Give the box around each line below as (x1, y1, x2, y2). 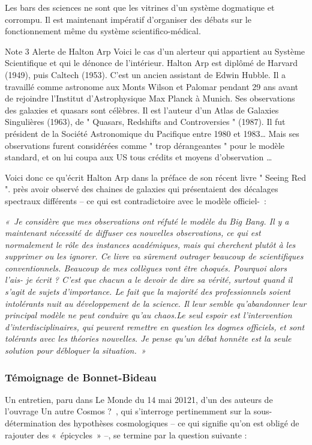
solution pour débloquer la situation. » (5, 344, 146, 357)
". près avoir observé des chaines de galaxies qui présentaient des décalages (5, 183, 278, 195)
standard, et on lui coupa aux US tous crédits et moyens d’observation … (5, 151, 272, 163)
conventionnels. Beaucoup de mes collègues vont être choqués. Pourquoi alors (5, 261, 287, 274)
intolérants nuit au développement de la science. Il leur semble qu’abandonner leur (5, 297, 307, 309)
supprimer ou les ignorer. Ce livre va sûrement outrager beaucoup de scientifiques (5, 250, 304, 262)
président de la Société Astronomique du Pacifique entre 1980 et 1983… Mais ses (5, 127, 299, 139)
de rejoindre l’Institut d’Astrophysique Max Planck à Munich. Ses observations (5, 92, 295, 104)
